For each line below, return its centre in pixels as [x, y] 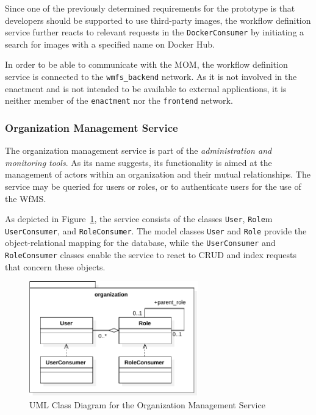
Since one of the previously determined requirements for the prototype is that [150, 8]
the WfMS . [26, 198]
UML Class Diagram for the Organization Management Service [147, 404]
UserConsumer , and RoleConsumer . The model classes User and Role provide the [156, 230]
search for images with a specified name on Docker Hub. [110, 44]
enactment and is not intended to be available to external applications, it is [146, 88]
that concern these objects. [55, 266]
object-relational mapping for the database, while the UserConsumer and [140, 243]
